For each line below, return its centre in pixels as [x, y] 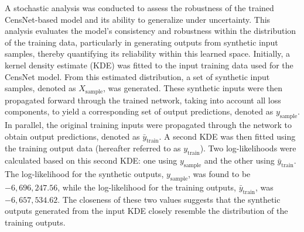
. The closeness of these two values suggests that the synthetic [169, 199]
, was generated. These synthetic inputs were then [193, 88]
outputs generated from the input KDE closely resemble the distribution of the [146, 211]
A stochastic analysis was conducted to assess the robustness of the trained [139, 8]
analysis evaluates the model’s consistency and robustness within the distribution [151, 31]
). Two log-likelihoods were [248, 148]
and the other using [239, 160]
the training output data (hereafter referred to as [93, 148]
